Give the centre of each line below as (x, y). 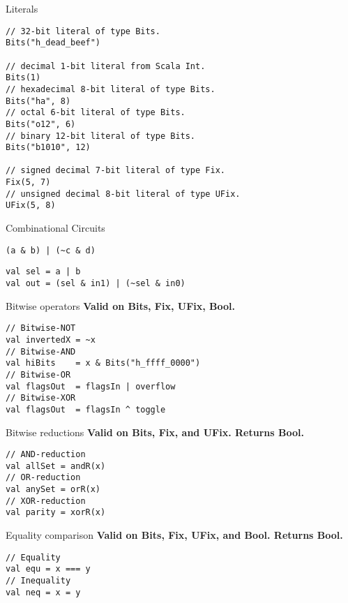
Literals (22, 8)
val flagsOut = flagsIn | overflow (91, 386)
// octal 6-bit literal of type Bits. (96, 113)
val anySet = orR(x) (53, 490)
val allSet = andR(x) (56, 466)
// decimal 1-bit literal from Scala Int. (106, 66)
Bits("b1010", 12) (48, 148)
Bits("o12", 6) (41, 124)
